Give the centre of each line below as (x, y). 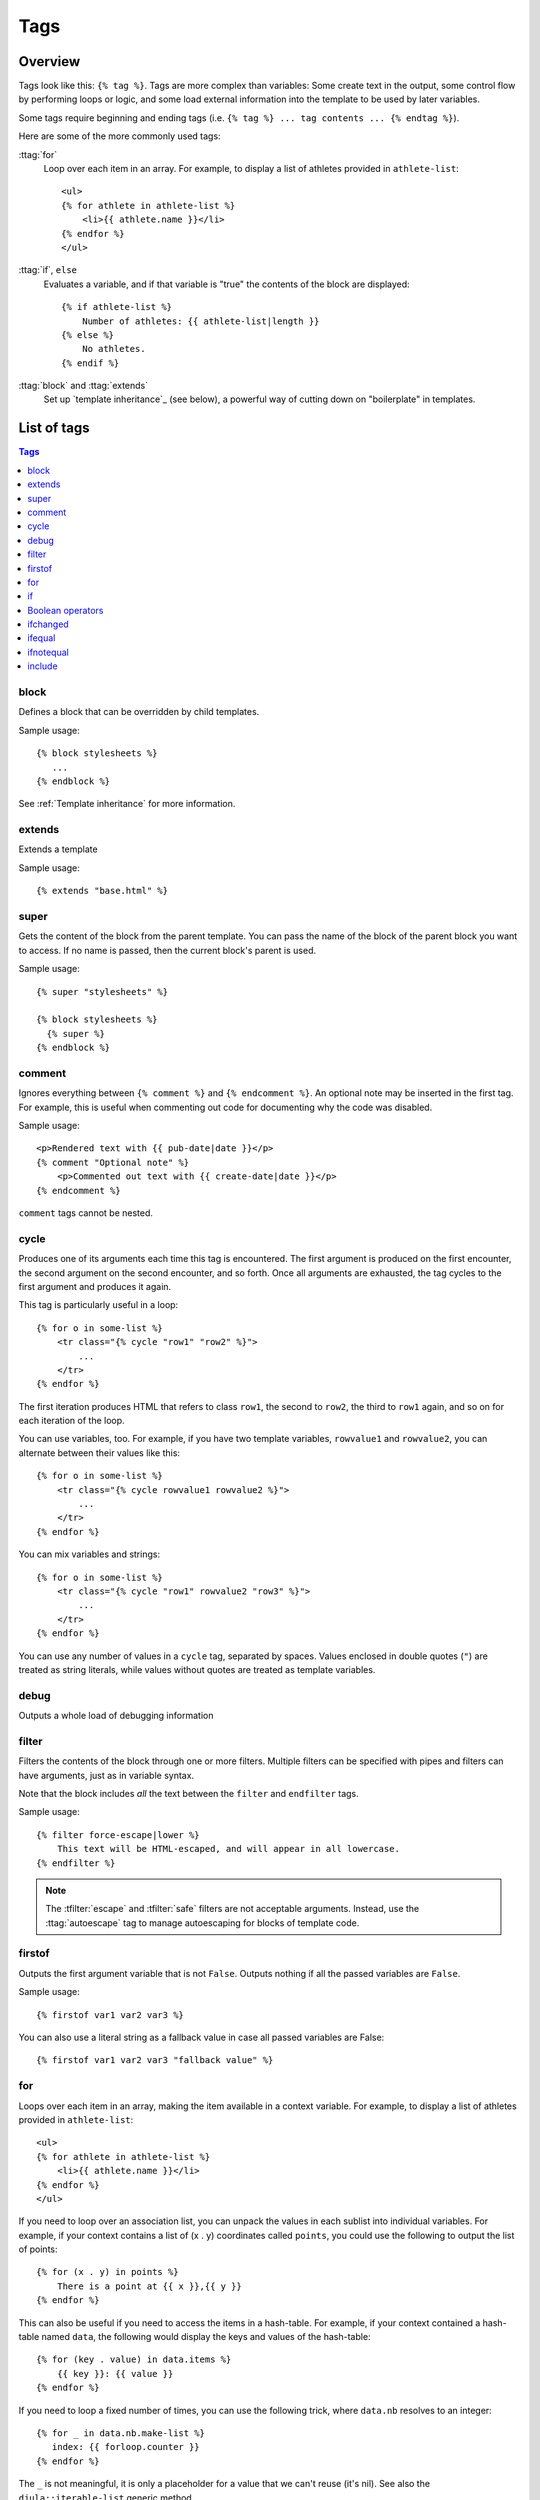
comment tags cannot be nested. (86, 1213)
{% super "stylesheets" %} (102, 991)
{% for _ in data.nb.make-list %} (120, 2433)
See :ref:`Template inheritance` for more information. (127, 804)
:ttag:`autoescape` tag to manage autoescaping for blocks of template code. (202, 1922)
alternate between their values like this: (99, 1452)
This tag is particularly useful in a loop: (98, 1305)
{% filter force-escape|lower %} (118, 1834)
